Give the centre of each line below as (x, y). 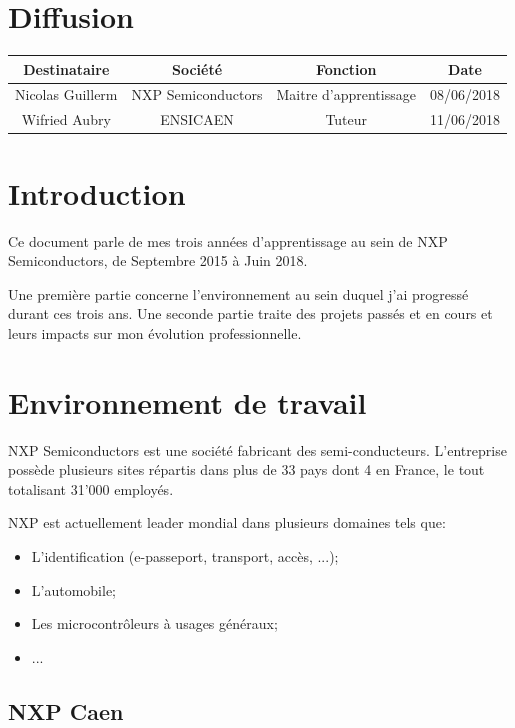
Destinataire (66, 68)
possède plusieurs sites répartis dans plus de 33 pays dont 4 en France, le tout (246, 469)
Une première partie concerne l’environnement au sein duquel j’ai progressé (238, 293)
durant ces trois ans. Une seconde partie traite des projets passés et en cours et (250, 313)
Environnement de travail (187, 401)
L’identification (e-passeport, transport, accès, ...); (185, 556)
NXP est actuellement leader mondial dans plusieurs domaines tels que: (227, 522)
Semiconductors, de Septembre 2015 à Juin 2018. (158, 260)
